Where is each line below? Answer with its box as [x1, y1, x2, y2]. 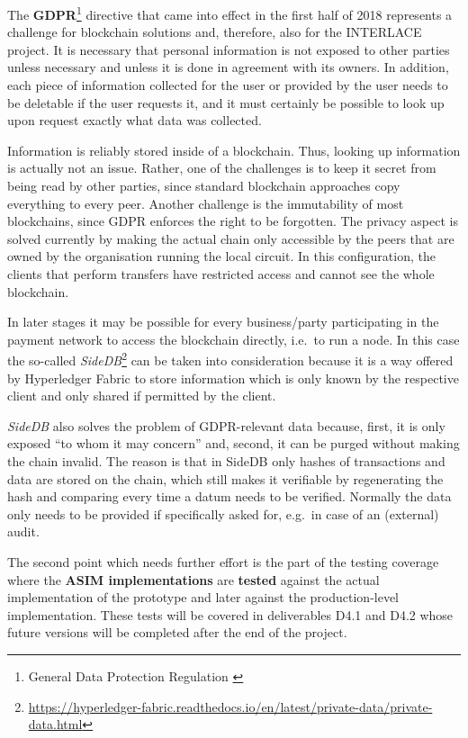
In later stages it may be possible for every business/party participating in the [7, 312, 439, 331]
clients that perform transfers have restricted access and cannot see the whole [7, 264, 435, 283]
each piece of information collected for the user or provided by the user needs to [7, 76, 448, 94]
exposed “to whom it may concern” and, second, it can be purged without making [7, 434, 460, 453]
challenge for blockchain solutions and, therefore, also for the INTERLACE [7, 22, 422, 41]
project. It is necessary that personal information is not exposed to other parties [7, 40, 450, 58]
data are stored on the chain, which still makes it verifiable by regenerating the [7, 469, 444, 488]
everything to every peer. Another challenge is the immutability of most [7, 193, 404, 212]
